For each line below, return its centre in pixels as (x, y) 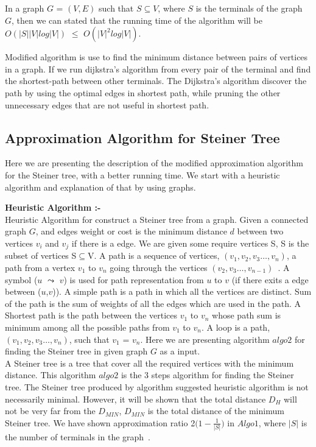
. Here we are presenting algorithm (205, 339)
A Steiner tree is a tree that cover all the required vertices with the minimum (149, 363)
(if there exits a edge (270, 279)
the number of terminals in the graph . (78, 437)
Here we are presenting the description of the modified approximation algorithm (154, 163)
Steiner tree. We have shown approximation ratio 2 (100, 422)
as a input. (180, 351)
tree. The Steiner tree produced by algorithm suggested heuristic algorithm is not (157, 386)
